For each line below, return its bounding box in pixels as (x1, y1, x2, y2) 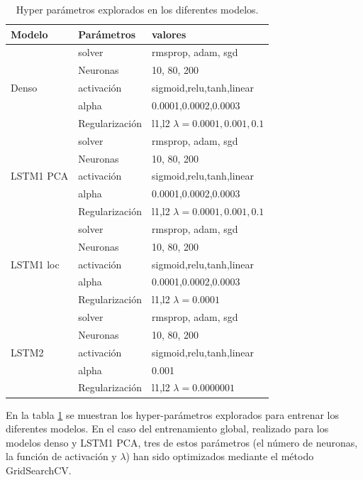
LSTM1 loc (11, 256, 60, 271)
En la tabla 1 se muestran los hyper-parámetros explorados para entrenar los (6, 407, 339, 422)
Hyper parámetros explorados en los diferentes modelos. (16, 2, 259, 16)
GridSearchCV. (6, 462, 72, 477)
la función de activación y (6, 449, 117, 464)
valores (151, 26, 186, 41)
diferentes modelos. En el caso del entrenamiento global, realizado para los (6, 421, 329, 436)
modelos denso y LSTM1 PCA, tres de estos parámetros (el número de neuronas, (6, 435, 358, 449)
